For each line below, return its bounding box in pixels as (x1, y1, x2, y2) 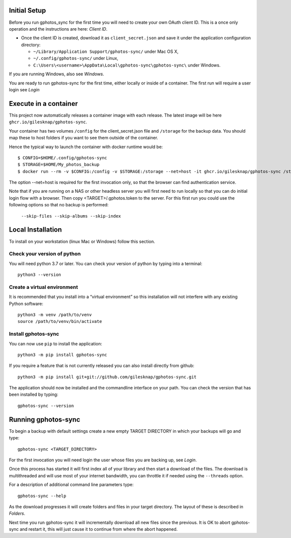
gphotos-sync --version (17, 403, 74, 408)
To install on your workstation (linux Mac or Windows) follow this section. (9, 238, 155, 244)
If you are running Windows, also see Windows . (9, 71, 104, 77)
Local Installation (9, 226, 62, 234)
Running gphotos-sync (9, 415, 81, 423)
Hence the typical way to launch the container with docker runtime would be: (9, 144, 163, 150)
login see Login (9, 87, 40, 93)
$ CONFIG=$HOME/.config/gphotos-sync (17, 155, 108, 160)
